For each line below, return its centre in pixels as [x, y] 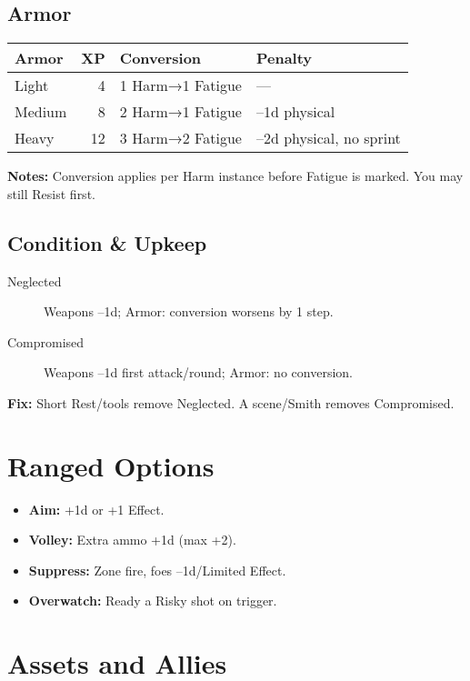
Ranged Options [111, 465]
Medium [41, 112]
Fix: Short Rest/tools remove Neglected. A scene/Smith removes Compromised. [231, 402]
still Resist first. [51, 193]
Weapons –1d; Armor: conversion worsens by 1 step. [189, 311]
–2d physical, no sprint [328, 138]
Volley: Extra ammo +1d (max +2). [132, 540]
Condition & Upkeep [107, 242]
